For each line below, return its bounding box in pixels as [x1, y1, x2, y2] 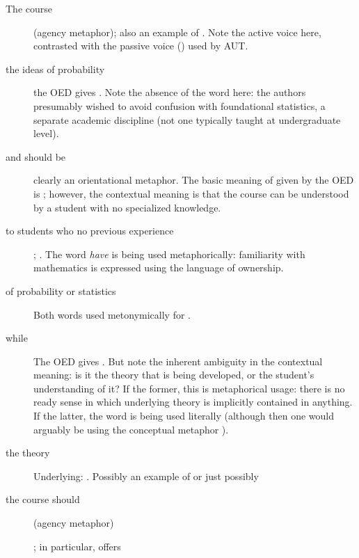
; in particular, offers [33, 539, 121, 553]
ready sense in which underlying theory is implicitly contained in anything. [33, 394, 353, 409]
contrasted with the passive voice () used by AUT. [33, 38, 248, 53]
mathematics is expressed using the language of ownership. [33, 260, 284, 275]
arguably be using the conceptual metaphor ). [33, 422, 229, 436]
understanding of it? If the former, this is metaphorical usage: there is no [33, 381, 345, 395]
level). [33, 126, 59, 141]
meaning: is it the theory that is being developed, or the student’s [33, 367, 314, 382]
